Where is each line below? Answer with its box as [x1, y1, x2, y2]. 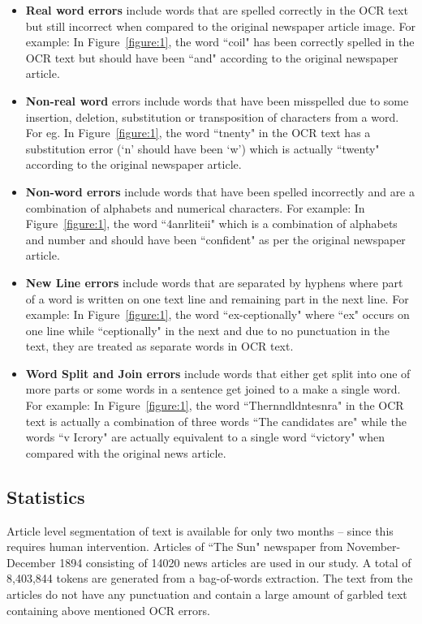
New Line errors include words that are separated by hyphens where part [25, 273, 403, 290]
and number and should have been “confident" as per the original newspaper [25, 230, 406, 247]
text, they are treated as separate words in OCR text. [25, 338, 294, 355]
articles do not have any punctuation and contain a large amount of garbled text [6, 586, 407, 603]
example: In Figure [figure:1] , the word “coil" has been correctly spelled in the [25, 33, 415, 50]
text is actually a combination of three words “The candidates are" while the [25, 412, 407, 429]
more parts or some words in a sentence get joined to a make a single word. [25, 381, 401, 398]
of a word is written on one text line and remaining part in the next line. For [25, 290, 409, 307]
